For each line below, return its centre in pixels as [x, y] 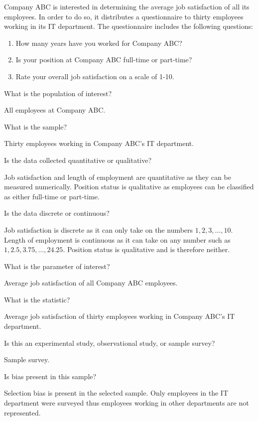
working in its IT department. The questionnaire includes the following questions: [129, 26]
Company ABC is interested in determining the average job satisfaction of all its [127, 6]
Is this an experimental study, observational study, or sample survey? [110, 343]
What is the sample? [36, 126]
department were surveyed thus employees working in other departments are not [127, 403]
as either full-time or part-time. [52, 196]
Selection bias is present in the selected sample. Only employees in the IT [116, 393]
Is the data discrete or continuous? [57, 213]
